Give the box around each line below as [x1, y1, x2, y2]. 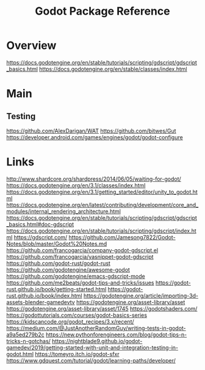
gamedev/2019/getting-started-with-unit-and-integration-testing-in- [6, 344, 179, 351]
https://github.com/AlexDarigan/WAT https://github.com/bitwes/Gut [6, 127, 176, 134]
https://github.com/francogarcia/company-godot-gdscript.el [6, 246, 159, 254]
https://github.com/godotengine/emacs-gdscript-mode [6, 272, 145, 280]
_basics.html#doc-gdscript [6, 220, 74, 228]
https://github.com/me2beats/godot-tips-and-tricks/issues [6, 279, 154, 286]
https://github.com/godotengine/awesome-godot [6, 266, 130, 273]
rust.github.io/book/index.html [6, 292, 82, 299]
